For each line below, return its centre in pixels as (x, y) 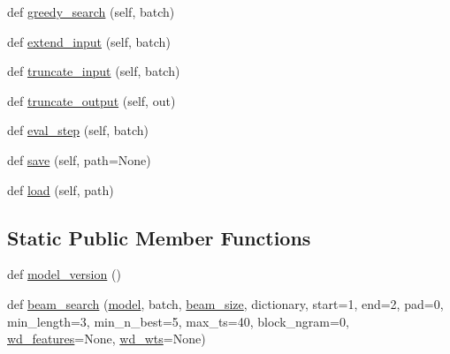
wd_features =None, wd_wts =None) (107, 339)
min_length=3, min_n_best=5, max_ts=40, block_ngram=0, (178, 321)
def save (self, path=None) (79, 159)
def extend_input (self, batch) (89, 41)
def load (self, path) (61, 189)
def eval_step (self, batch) (78, 130)
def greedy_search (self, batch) (91, 11)
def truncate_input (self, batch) (94, 71)
